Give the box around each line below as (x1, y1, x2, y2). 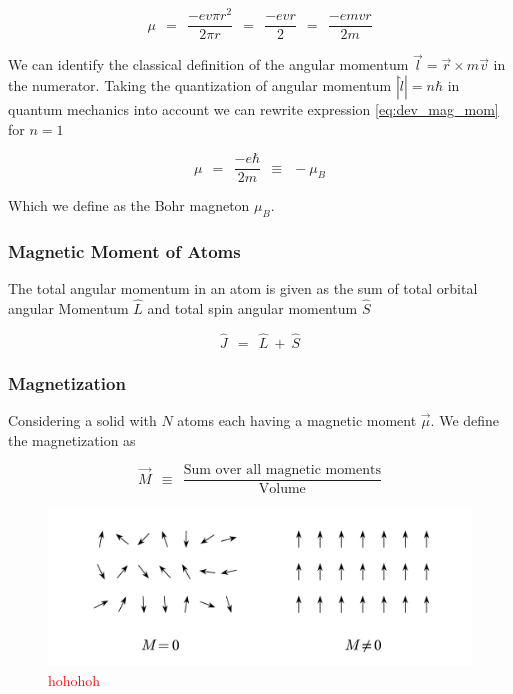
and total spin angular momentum (147, 298, 358, 319)
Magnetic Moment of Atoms (8, 238, 241, 263)
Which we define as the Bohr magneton (8, 195, 250, 216)
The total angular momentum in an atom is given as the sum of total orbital (8, 278, 478, 299)
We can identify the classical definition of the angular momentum (8, 54, 409, 75)
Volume (258, 482, 306, 497)
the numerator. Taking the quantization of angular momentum (8, 74, 392, 95)
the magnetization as (8, 429, 136, 450)
